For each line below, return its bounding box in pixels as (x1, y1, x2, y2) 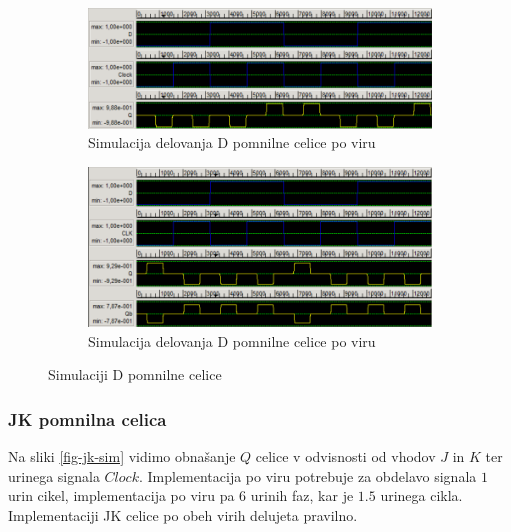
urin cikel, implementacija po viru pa (8, 485, 235, 506)
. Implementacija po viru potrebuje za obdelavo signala (138, 465, 477, 486)
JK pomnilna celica (8, 406, 167, 431)
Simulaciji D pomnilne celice (48, 364, 222, 385)
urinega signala (8, 465, 100, 486)
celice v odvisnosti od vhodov (255, 445, 436, 466)
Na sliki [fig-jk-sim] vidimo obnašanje (8, 445, 236, 466)
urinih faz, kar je (250, 485, 354, 506)
